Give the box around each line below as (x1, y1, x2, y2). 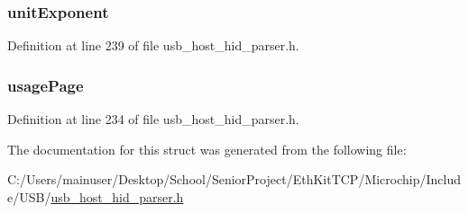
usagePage (7, 74, 84, 96)
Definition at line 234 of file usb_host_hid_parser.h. (7, 110, 299, 129)
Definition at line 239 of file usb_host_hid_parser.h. (7, 36, 299, 55)
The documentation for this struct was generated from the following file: (7, 139, 407, 158)
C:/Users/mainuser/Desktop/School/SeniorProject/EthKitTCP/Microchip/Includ (7, 170, 462, 189)
